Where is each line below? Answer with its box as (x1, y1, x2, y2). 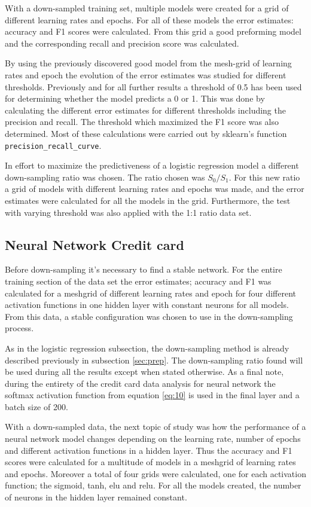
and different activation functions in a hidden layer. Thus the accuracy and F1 (5, 444, 292, 456)
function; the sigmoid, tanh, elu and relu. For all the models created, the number (5, 479, 301, 491)
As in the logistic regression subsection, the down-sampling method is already (5, 341, 289, 354)
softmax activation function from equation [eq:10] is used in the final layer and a (5, 389, 300, 401)
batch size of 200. (5, 400, 68, 413)
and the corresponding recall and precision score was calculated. (5, 36, 239, 49)
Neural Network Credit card (5, 235, 184, 253)
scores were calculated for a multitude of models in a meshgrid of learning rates (5, 456, 296, 468)
